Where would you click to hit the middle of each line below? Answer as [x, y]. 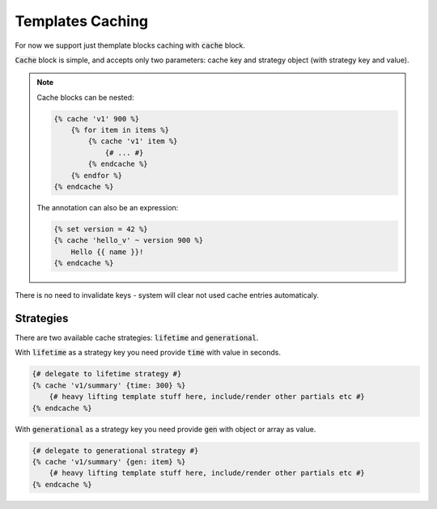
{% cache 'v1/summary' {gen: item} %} [109, 462]
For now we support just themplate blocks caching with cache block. [130, 45]
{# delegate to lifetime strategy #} [107, 374]
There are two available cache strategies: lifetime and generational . [137, 338]
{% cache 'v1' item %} [133, 141]
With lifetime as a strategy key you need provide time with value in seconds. [148, 353]
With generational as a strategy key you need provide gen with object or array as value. [165, 429]
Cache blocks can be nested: [85, 97]
